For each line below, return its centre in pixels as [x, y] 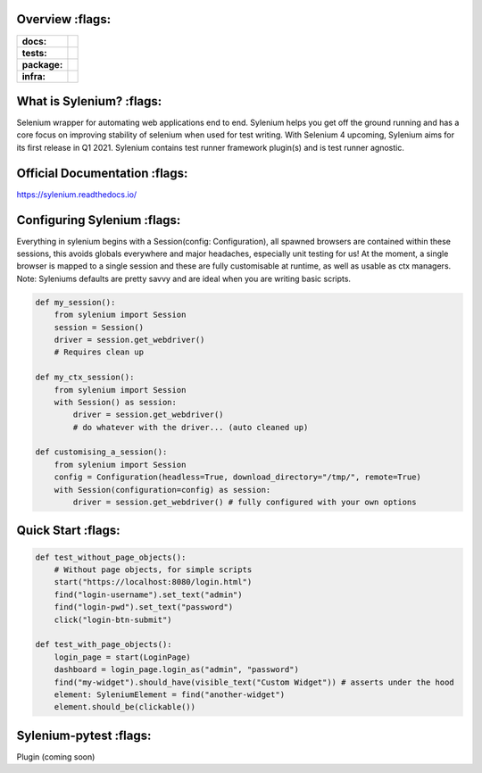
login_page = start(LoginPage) [122, 657]
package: [42, 64]
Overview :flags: [64, 19]
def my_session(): [75, 302]
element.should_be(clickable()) [125, 707]
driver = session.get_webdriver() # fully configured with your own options [245, 503]
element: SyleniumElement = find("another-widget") [170, 694]
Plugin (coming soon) [56, 756]
